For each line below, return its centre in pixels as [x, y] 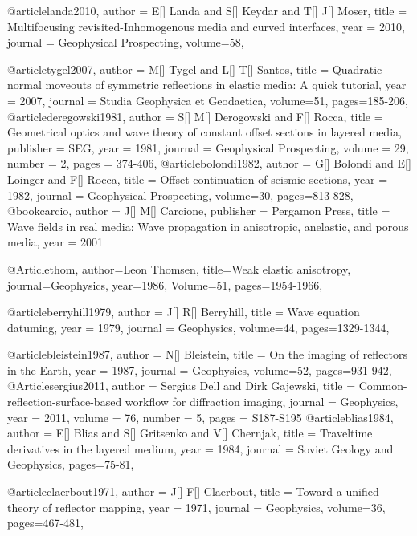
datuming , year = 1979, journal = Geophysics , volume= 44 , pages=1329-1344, [198, 327]
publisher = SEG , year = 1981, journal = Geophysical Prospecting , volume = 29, [208, 147]
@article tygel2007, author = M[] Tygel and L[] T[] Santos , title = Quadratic [195, 69]
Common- [383, 386]
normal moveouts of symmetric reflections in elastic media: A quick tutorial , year [207, 85]
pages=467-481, [45, 523]
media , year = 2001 [55, 242]
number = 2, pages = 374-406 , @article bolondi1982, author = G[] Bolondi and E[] [209, 163]
